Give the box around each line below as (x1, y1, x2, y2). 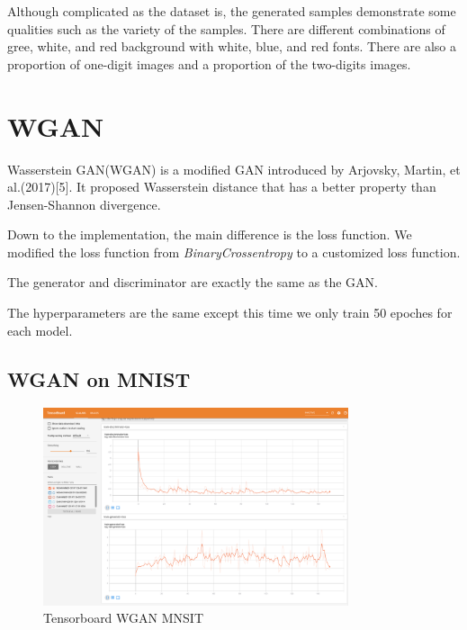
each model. (7, 320, 73, 339)
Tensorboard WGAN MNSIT (43, 608, 203, 627)
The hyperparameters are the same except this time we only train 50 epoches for (7, 303, 453, 322)
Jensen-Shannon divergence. (7, 194, 161, 213)
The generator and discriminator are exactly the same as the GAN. (7, 273, 378, 292)
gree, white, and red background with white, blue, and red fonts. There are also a (7, 37, 456, 56)
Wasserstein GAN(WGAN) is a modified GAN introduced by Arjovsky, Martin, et (7, 159, 461, 178)
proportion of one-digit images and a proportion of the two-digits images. (7, 54, 411, 73)
